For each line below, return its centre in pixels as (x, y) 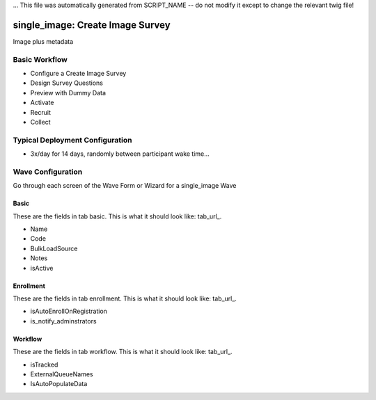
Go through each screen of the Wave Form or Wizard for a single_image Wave (125, 186)
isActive (42, 268)
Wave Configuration (48, 172)
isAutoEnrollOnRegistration (69, 311)
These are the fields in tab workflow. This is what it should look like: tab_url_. (123, 352)
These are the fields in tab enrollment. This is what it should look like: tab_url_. (125, 298)
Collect (41, 122)
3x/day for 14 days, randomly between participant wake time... (120, 154)
